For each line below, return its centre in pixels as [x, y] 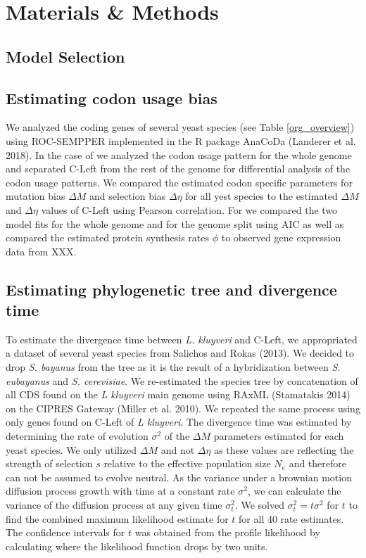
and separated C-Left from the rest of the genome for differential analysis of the [178, 169]
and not [178, 449]
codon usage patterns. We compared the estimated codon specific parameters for [179, 182]
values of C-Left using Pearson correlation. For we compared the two [189, 209]
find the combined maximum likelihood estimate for [117, 518]
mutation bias [36, 196]
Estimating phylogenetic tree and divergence [171, 289]
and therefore [317, 463]
